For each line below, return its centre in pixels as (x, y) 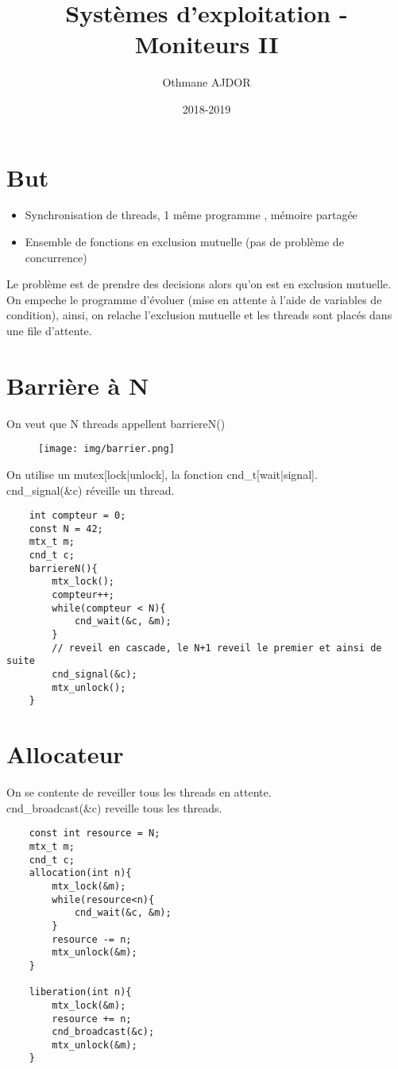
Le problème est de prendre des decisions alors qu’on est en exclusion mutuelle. (199, 284)
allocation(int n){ (80, 873)
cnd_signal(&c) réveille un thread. (91, 490)
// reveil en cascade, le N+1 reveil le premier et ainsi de (217, 648)
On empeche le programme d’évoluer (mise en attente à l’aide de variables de (194, 299)
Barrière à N (78, 385)
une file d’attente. (49, 330)
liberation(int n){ (80, 992)
